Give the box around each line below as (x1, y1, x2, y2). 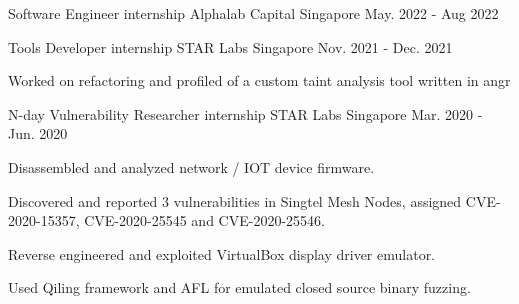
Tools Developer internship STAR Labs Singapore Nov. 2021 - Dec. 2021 (8, 36, 453, 57)
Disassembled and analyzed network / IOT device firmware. (8, 156, 375, 177)
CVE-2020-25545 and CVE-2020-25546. (84, 210, 325, 231)
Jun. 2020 (8, 123, 68, 144)
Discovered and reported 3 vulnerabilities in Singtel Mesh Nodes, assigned (8, 190, 462, 211)
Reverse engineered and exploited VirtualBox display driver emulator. (8, 243, 436, 264)
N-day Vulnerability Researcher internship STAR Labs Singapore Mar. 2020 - (8, 103, 483, 124)
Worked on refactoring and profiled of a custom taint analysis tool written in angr (8, 70, 511, 91)
